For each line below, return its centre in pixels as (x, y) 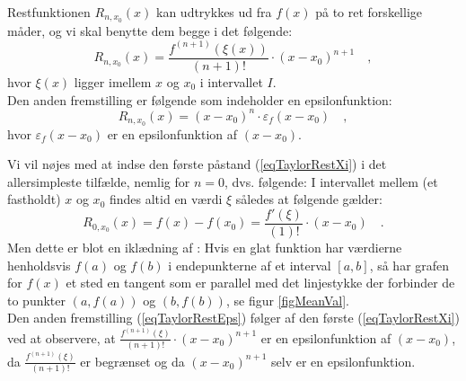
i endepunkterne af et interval (250, 265)
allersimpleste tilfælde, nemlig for (99, 181)
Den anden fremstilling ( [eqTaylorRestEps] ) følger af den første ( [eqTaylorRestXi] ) (233, 318)
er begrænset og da (132, 361)
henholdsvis (39, 265)
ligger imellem (113, 81)
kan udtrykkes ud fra (214, 12)
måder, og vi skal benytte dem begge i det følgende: (150, 30)
